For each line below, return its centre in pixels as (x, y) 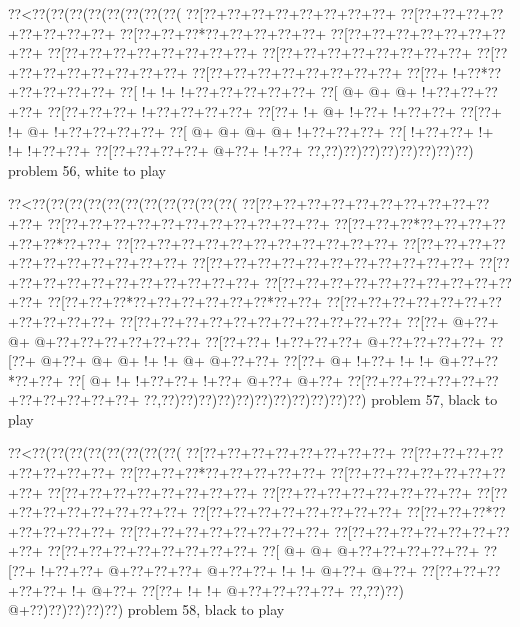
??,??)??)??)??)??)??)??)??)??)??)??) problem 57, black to (321, 399)
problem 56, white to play (87, 169)
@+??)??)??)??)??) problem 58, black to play (146, 609)
